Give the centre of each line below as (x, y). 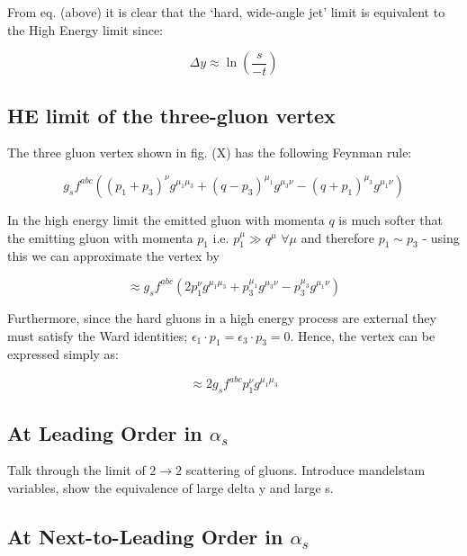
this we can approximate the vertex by (113, 256)
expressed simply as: (63, 354)
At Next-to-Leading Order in (145, 537)
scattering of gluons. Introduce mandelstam (305, 470)
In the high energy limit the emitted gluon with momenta (166, 219)
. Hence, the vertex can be (363, 335)
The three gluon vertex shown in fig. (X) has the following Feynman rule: (210, 152)
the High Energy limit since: (85, 29)
